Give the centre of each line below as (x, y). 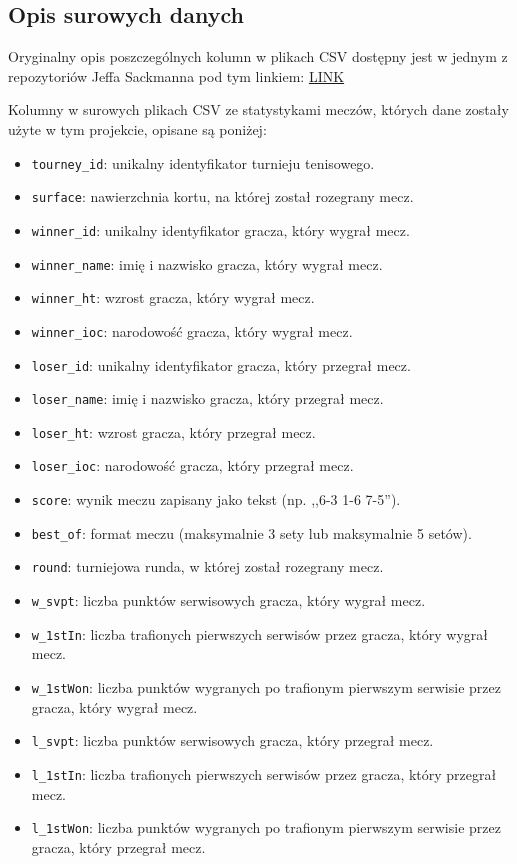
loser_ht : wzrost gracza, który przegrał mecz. (173, 431)
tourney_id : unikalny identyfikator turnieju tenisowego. (203, 162)
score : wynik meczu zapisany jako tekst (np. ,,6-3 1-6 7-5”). (216, 499)
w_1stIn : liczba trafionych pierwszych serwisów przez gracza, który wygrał (260, 633)
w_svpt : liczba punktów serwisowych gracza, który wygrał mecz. (228, 600)
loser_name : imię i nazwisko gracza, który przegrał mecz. (207, 398)
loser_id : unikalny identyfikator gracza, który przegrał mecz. (221, 364)
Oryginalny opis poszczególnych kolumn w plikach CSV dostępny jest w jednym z (258, 56)
